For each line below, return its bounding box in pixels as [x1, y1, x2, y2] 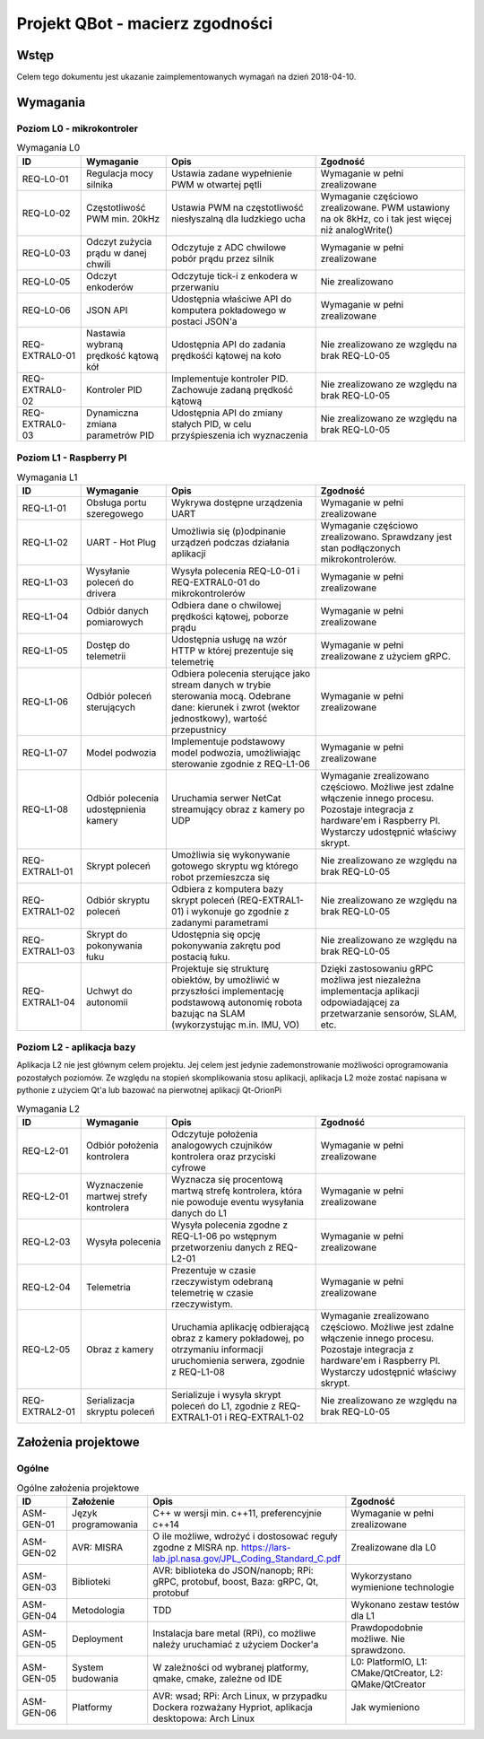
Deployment [72, 1633, 124, 1646]
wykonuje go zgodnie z [191, 904, 290, 917]
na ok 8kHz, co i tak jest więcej [320, 212, 452, 224]
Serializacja [86, 1394, 135, 1407]
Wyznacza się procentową [171, 1174, 283, 1186]
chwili [86, 258, 111, 270]
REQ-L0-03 [22, 247, 71, 259]
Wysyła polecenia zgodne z [171, 1219, 289, 1231]
